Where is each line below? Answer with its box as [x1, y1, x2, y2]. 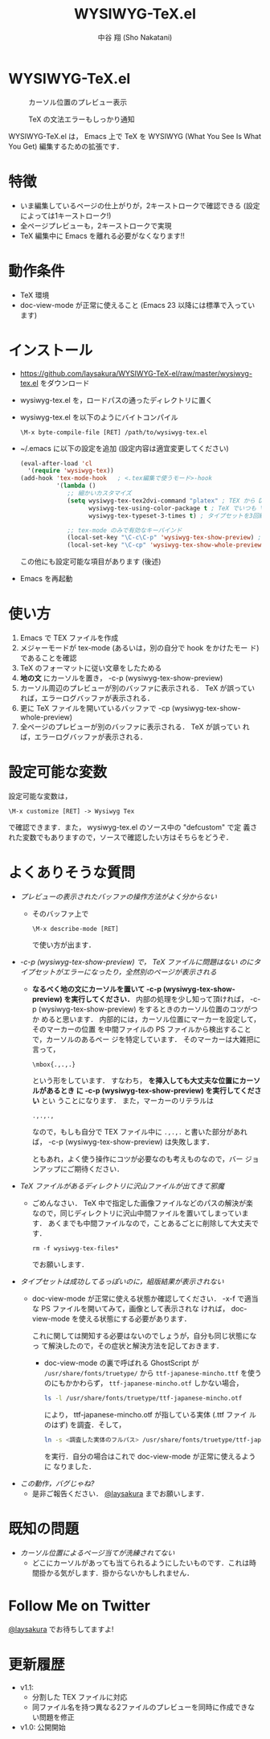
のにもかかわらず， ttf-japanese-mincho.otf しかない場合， [43, 1378, 243, 1388]
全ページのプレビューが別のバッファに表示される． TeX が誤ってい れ [19, 722, 250, 732]
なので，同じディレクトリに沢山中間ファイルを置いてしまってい [31, 1208, 243, 1218]
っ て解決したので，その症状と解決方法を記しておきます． [31, 1340, 223, 1351]
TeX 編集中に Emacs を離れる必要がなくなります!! [19, 231, 185, 240]
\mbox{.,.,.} [31, 1060, 76, 1068]
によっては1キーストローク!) [19, 211, 112, 220]
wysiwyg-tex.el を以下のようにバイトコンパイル [19, 412, 178, 422]
